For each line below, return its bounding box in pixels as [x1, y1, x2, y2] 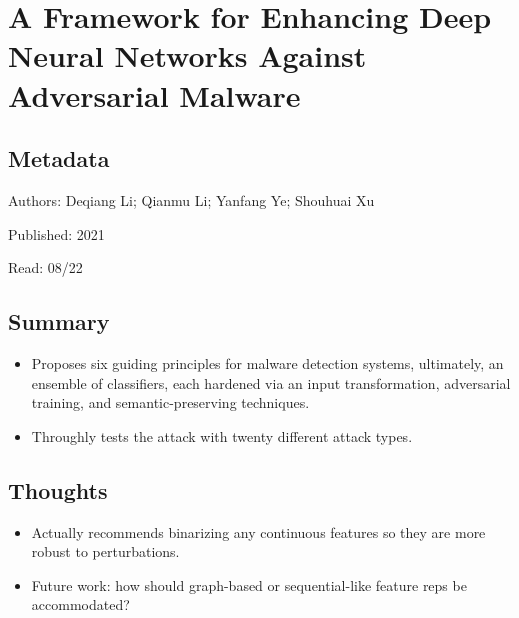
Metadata [8, 143, 110, 174]
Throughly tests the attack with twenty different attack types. [31, 425, 413, 446]
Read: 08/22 [8, 257, 83, 278]
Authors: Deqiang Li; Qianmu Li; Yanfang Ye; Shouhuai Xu [8, 189, 375, 210]
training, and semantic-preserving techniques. [31, 392, 310, 413]
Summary [8, 306, 110, 337]
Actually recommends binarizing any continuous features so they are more [31, 521, 486, 542]
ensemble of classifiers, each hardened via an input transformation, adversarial [31, 372, 511, 393]
